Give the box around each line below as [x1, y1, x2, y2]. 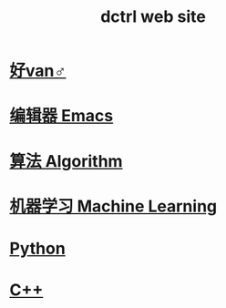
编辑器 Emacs [9, 106, 114, 127]
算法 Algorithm [9, 150, 123, 171]
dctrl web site [99, 6, 207, 27]
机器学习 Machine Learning [9, 196, 218, 216]
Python [9, 238, 66, 259]
